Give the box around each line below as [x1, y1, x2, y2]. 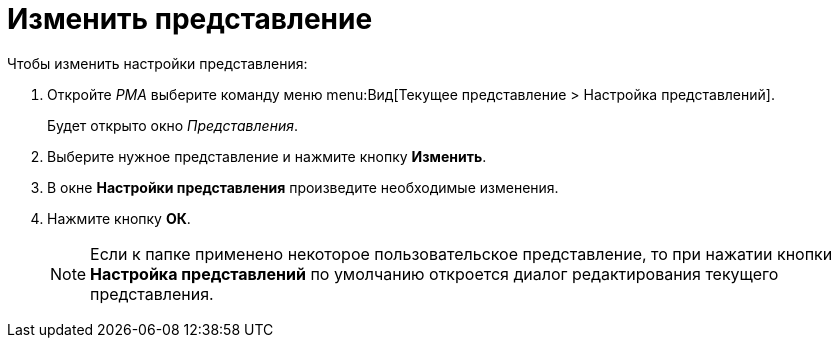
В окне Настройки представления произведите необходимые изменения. [47, 178, 559, 196]
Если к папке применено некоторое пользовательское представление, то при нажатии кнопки [90, 243, 833, 264]
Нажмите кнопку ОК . [47, 209, 191, 227]
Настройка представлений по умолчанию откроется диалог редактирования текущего [90, 263, 779, 284]
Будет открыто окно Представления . [47, 116, 298, 134]
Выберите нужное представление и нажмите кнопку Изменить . [47, 147, 487, 165]
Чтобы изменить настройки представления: [7, 54, 308, 72]
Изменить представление [7, 2, 373, 36]
